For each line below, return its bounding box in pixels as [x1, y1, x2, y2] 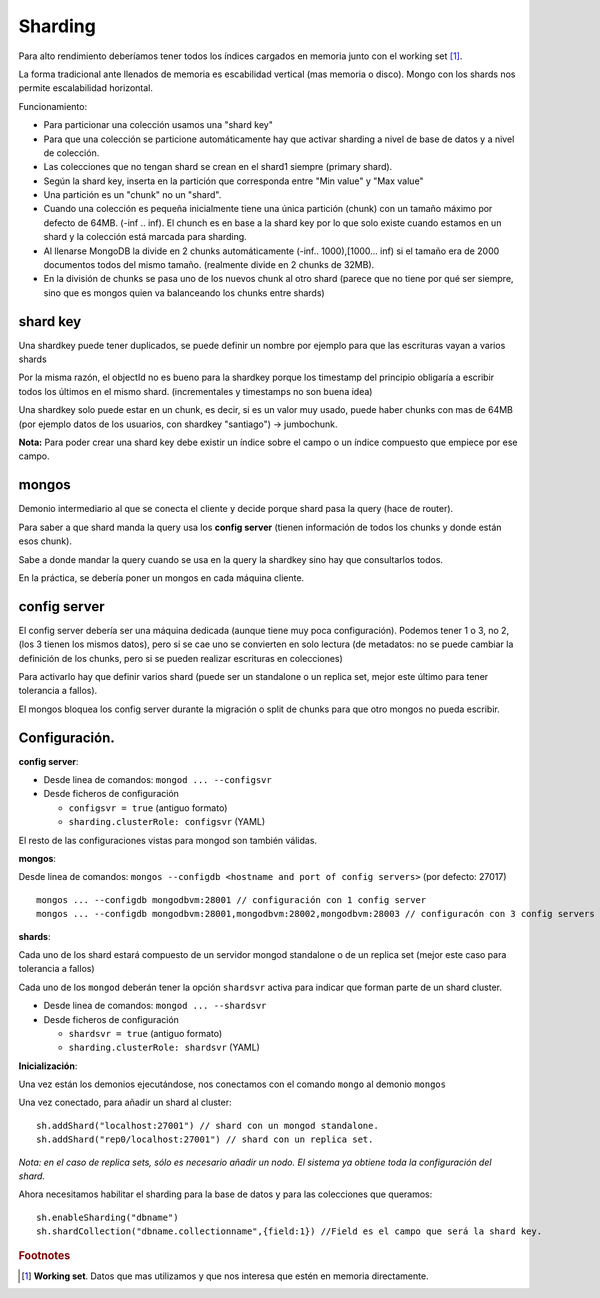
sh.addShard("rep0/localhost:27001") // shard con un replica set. [36, 1134, 374, 1145]
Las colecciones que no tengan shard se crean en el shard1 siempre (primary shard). [43, 161, 393, 173]
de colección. [43, 146, 100, 159]
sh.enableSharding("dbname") [36, 1211, 179, 1223]
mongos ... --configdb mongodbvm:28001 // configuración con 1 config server [36, 894, 427, 905]
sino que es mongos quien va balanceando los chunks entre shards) [43, 286, 325, 299]
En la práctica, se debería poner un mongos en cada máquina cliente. [18, 571, 305, 584]
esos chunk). [18, 535, 72, 547]
